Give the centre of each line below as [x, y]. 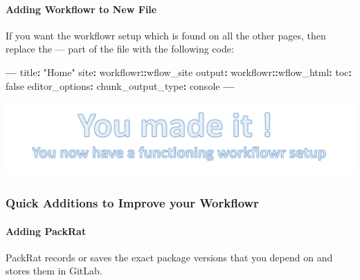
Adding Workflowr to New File [81, 9]
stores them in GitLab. [54, 271]
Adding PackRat [46, 231]
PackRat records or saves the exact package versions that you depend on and [169, 257]
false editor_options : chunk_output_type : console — [120, 85]
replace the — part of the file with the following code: [120, 49]
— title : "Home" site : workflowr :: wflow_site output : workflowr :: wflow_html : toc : [179, 72]
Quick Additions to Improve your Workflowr [132, 203]
